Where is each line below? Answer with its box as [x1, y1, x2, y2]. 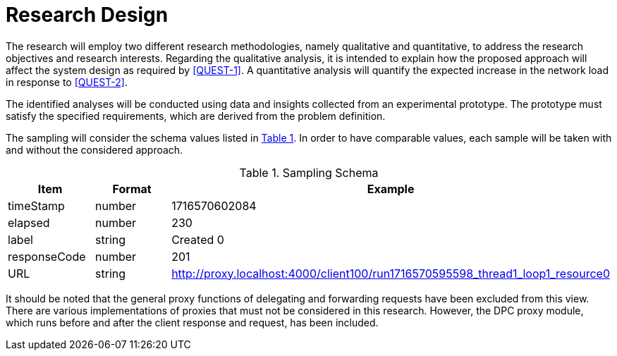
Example [367, 181, 415, 196]
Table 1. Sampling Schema [239, 165, 379, 180]
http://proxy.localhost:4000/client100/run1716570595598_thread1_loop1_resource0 [171, 266, 610, 281]
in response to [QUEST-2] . [6, 75, 128, 88]
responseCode [8, 249, 86, 264]
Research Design [6, 3, 169, 27]
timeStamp [8, 198, 65, 213]
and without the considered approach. [6, 143, 183, 156]
